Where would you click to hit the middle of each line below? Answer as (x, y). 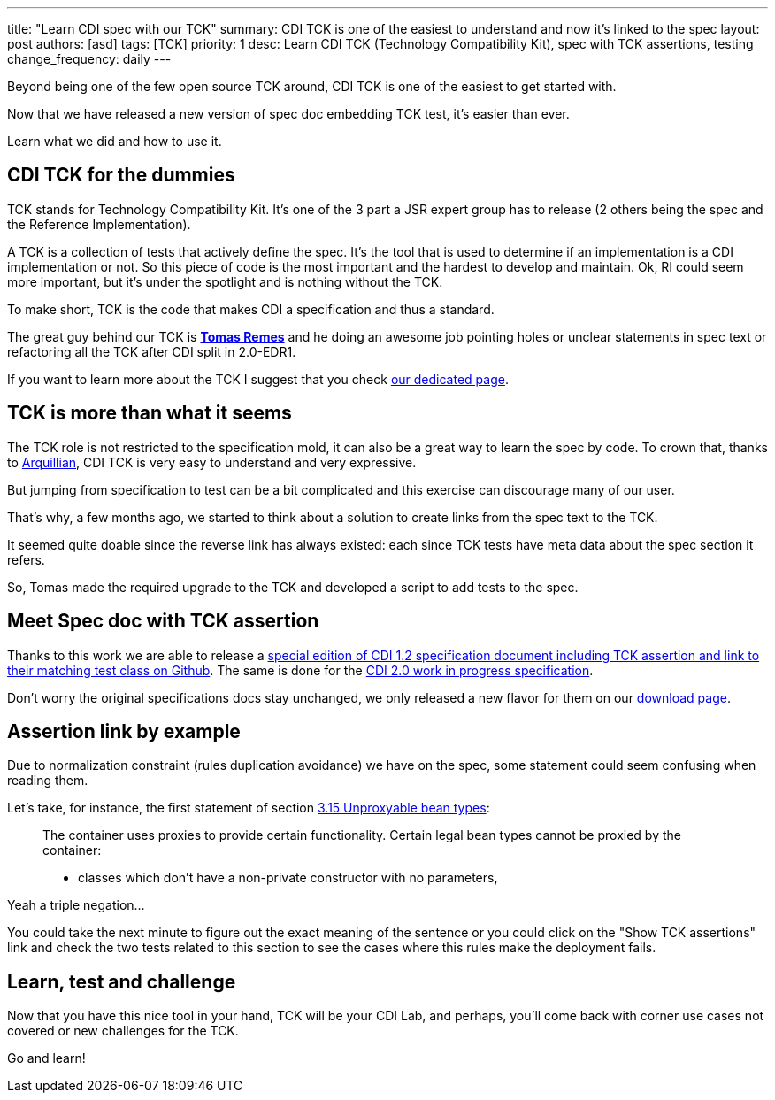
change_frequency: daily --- (89, 59)
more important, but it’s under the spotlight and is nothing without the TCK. (225, 281)
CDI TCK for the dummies (121, 175)
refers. (26, 559)
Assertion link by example (124, 731)
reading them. (48, 781)
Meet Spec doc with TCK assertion (163, 621)
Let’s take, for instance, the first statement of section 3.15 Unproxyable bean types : (249, 808)
